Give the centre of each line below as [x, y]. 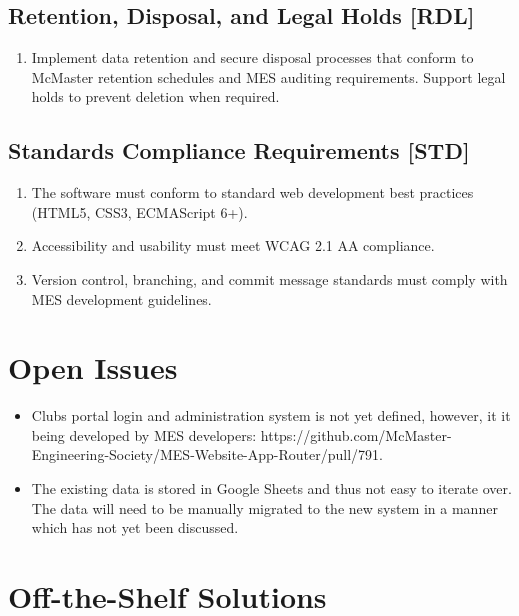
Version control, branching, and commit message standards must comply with [269, 278]
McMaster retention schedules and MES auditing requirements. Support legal [268, 76]
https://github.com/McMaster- [356, 434]
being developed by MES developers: [144, 434]
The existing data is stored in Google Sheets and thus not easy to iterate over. [271, 488]
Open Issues [93, 367]
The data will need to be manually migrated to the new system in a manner [264, 507]
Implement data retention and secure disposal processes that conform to [252, 57]
